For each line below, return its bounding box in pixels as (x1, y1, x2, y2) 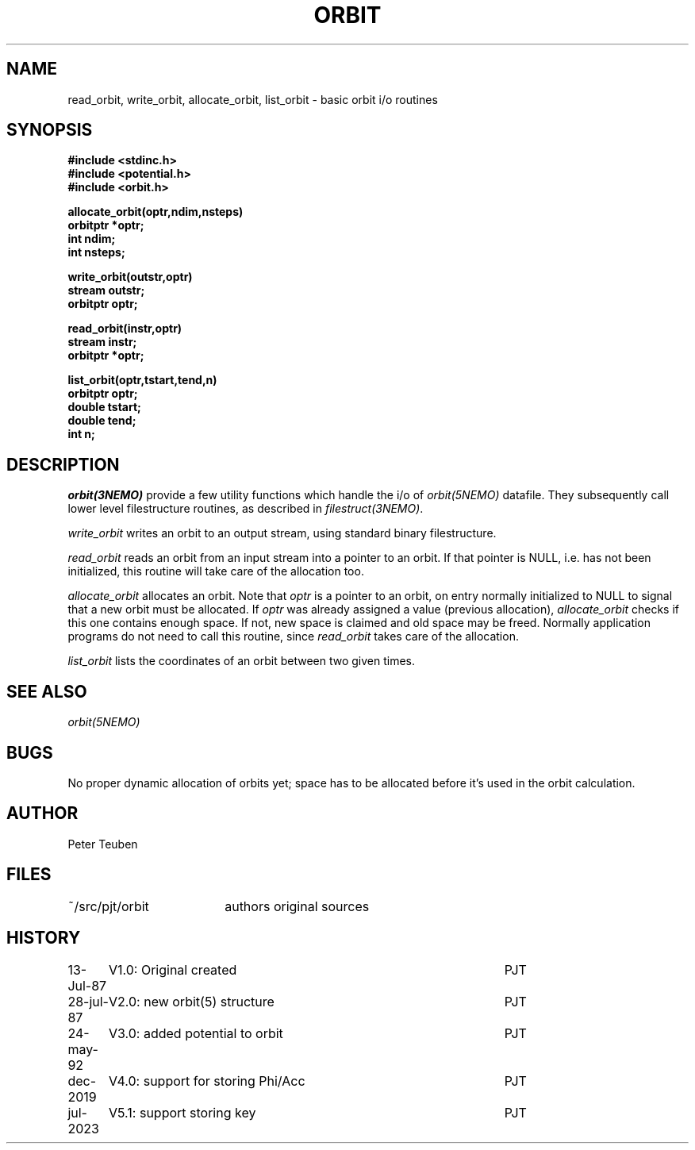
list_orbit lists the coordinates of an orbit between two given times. (67, 654, 415, 668)
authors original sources (225, 898, 370, 914)
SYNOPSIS (6, 120, 93, 140)
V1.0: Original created (108, 961, 237, 978)
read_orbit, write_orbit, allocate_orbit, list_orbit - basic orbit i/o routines (67, 92, 438, 106)
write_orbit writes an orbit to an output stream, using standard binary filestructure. (67, 526, 497, 540)
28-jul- (67, 993, 109, 1010)
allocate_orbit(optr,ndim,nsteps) (67, 205, 244, 219)
